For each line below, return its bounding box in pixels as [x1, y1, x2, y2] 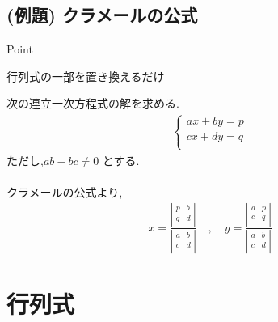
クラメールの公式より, [6, 183, 123, 200]
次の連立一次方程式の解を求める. [6, 95, 179, 112]
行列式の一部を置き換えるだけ [6, 67, 165, 84]
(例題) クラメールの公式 [6, 2, 198, 28]
